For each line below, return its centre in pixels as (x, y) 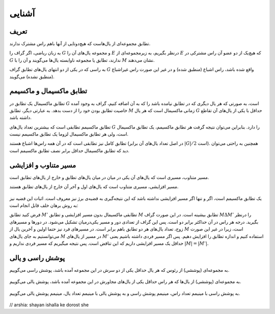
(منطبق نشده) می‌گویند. (32, 76)
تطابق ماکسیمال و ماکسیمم (48, 91)
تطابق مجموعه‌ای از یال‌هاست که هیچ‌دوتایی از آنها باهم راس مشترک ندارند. (80, 44)
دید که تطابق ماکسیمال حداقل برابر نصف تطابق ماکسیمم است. (70, 150)
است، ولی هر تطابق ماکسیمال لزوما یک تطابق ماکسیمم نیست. (69, 134)
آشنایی (22, 13)
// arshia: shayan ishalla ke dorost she (49, 305)
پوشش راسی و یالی (37, 258)
